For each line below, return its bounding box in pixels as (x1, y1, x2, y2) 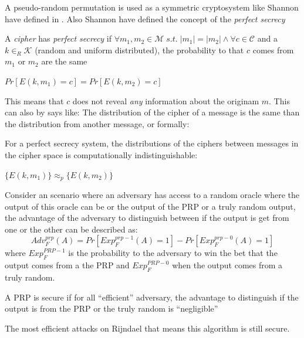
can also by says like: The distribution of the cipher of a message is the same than (5, 106, 300, 118)
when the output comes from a (172, 259, 283, 271)
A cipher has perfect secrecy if (5, 32, 112, 45)
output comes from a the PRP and (5, 259, 130, 271)
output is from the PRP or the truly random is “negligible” (5, 302, 218, 315)
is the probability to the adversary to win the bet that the (68, 247, 278, 259)
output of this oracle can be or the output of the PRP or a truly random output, (5, 200, 296, 212)
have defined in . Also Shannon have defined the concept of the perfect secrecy (5, 12, 285, 25)
